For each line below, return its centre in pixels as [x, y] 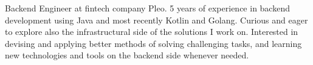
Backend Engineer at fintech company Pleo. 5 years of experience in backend [147, 8]
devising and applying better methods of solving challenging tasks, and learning [153, 43]
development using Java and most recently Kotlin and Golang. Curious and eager [156, 20]
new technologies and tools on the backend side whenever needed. [127, 55]
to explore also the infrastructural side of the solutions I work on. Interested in [152, 32]
